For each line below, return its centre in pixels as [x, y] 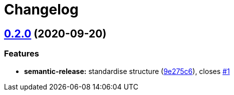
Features [22, 54]
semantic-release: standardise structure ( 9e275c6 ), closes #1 [127, 71]
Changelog [41, 9]
